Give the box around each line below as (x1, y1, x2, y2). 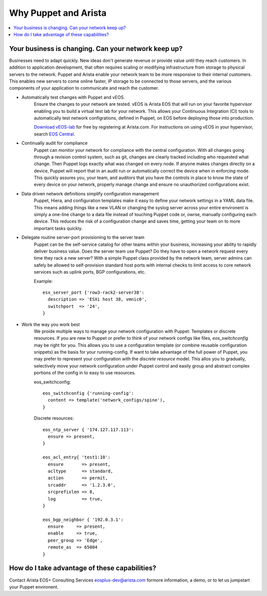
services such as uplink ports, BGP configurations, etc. (34, 269, 146, 275)
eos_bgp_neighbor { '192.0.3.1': (43, 517, 124, 522)
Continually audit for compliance (21, 140, 88, 146)
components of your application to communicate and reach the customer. (9, 85, 159, 91)
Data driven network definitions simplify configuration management (21, 190, 159, 196)
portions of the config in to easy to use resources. (34, 370, 136, 376)
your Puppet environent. (9, 584, 59, 590)
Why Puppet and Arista (9, 7, 107, 18)
